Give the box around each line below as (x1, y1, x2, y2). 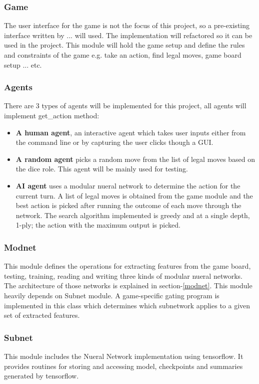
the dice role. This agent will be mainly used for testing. (15, 163, 188, 174)
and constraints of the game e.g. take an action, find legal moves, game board (4, 50, 241, 60)
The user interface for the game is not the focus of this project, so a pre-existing (4, 20, 250, 31)
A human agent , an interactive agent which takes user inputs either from (15, 127, 246, 137)
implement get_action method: (4, 110, 99, 120)
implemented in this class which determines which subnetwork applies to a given (4, 300, 250, 310)
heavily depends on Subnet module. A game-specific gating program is (4, 290, 219, 300)
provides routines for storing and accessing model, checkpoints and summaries (4, 360, 243, 371)
